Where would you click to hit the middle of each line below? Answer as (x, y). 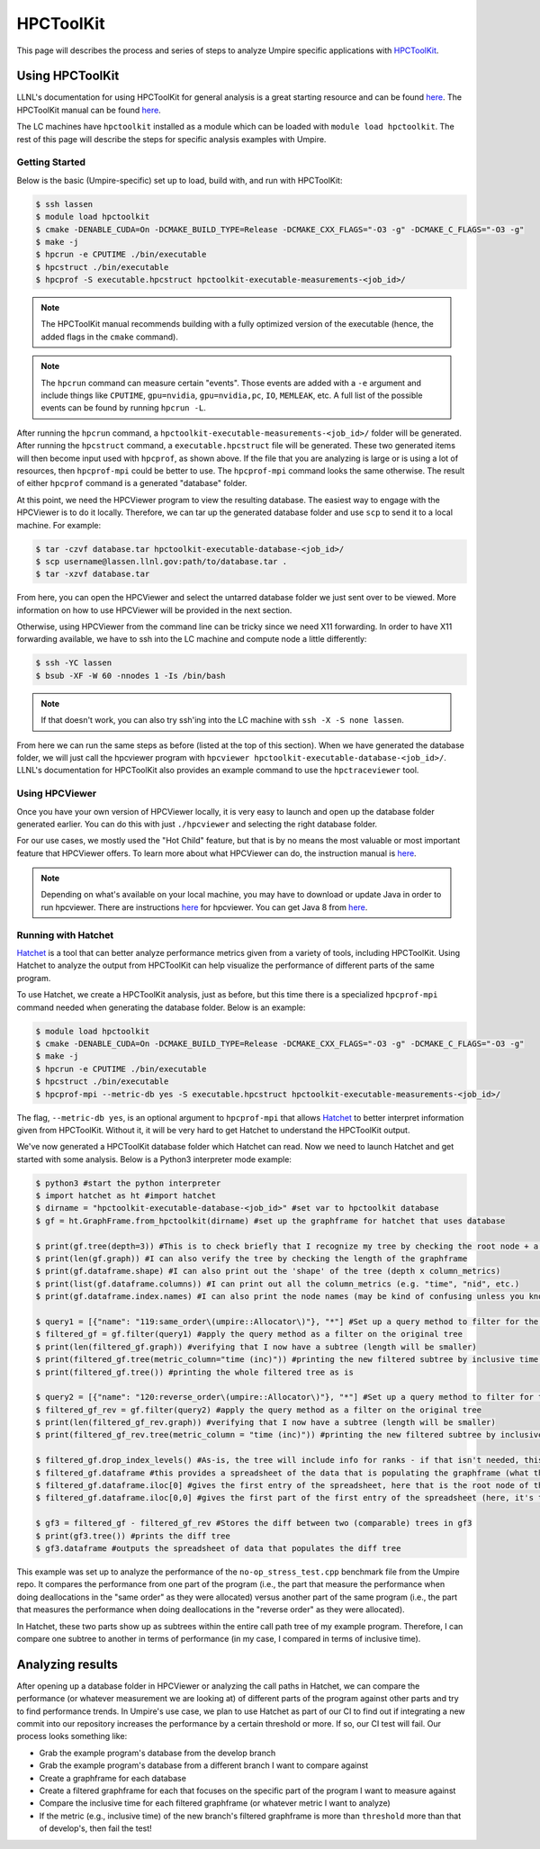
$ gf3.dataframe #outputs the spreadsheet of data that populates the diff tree (218, 1548)
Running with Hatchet (65, 934)
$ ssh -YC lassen (74, 663)
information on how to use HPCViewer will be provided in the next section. (154, 610)
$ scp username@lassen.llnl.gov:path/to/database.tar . (162, 561)
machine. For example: (59, 525)
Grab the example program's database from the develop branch (157, 1753)
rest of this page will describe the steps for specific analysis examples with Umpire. (171, 139)
